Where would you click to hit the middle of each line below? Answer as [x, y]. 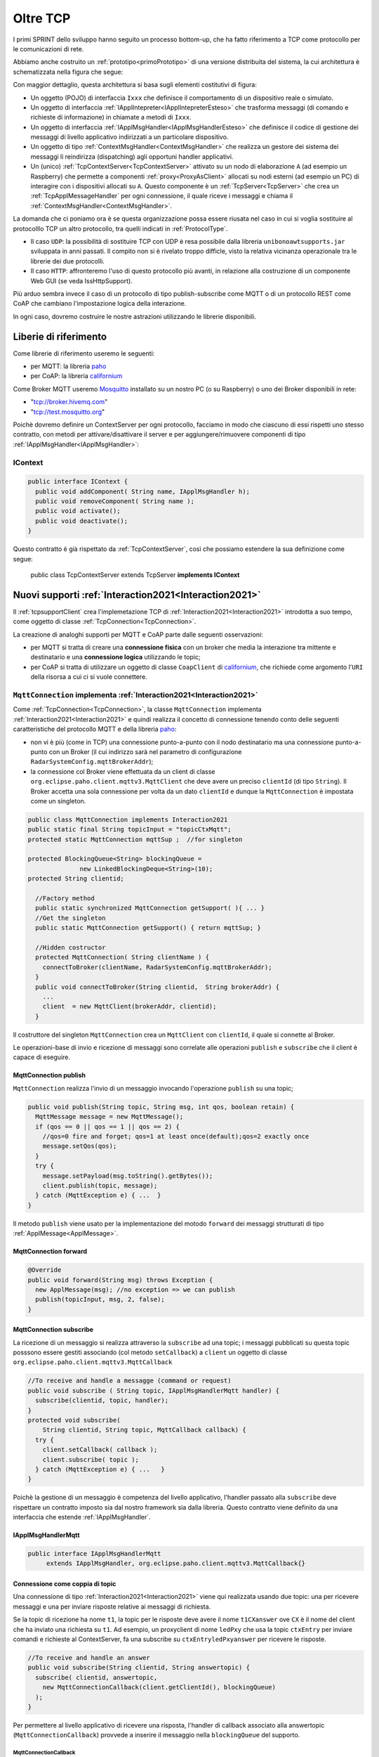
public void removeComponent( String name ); [115, 501]
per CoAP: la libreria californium [77, 376]
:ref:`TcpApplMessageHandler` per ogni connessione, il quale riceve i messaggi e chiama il [162, 196]
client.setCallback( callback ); [100, 1450]
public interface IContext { [78, 482]
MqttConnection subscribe [53, 1330]
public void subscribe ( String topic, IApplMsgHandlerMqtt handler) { [154, 1390]
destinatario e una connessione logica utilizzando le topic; [115, 657]
